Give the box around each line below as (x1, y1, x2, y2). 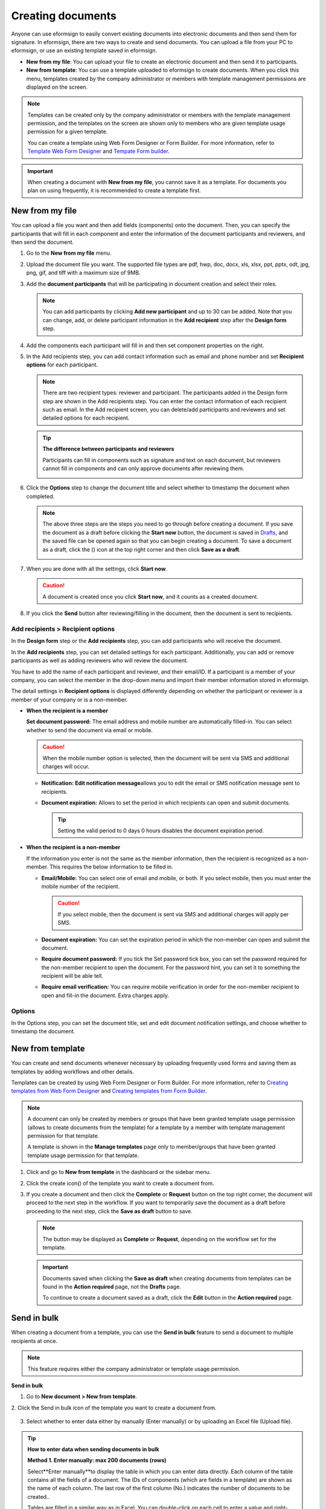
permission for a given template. (27, 128, 108, 135)
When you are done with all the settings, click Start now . (26, 565, 167, 573)
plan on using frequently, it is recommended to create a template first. (27, 187, 202, 194)
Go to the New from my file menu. (26, 249, 112, 257)
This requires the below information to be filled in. (49, 863, 173, 870)
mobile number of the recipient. (41, 882, 120, 890)
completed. (26, 493, 54, 500)
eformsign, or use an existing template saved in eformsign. (11, 47, 158, 54)
